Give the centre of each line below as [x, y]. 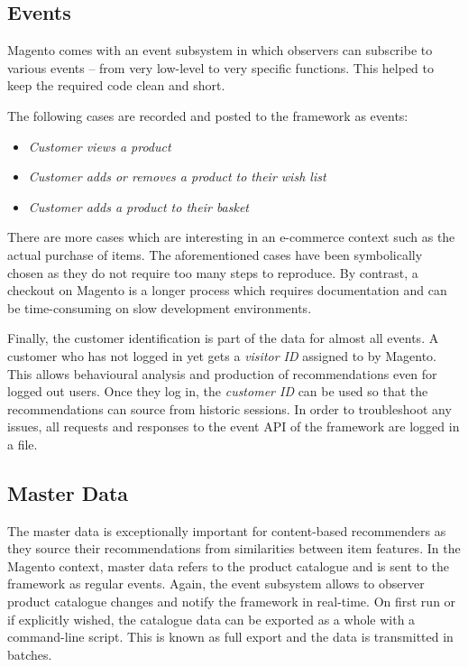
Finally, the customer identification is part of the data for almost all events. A [223, 338]
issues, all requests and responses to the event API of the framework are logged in [234, 426]
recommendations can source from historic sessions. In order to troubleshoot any [229, 408]
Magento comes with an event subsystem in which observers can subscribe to [220, 50]
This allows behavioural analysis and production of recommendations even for [222, 373]
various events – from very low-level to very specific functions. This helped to [221, 67]
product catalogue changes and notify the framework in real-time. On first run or [232, 602]
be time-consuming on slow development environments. [160, 307]
